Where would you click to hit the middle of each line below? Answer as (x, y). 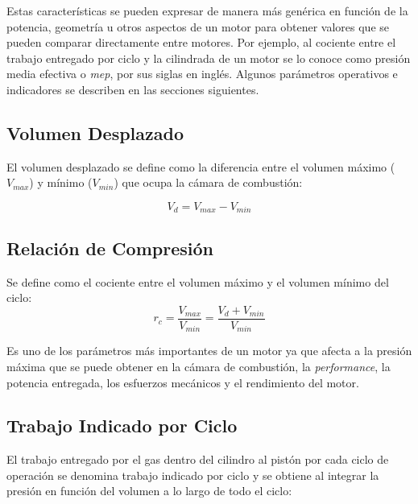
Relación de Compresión (110, 248)
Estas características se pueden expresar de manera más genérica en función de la (207, 10)
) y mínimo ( (61, 182)
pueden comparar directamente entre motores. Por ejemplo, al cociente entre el (201, 42)
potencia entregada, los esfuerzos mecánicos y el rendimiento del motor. (183, 382)
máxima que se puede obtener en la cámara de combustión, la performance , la (199, 366)
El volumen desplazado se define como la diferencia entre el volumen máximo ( (201, 166)
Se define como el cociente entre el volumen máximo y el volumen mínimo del (198, 281)
